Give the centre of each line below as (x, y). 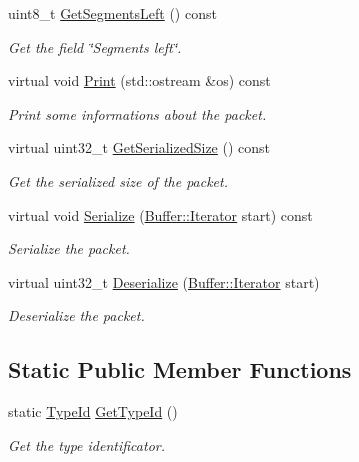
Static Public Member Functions (180, 369)
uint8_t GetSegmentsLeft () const (112, 13)
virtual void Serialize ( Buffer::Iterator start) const (160, 214)
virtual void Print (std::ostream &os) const (139, 80)
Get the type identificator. (86, 444)
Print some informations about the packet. (137, 113)
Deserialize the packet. (76, 315)
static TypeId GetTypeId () (93, 411)
